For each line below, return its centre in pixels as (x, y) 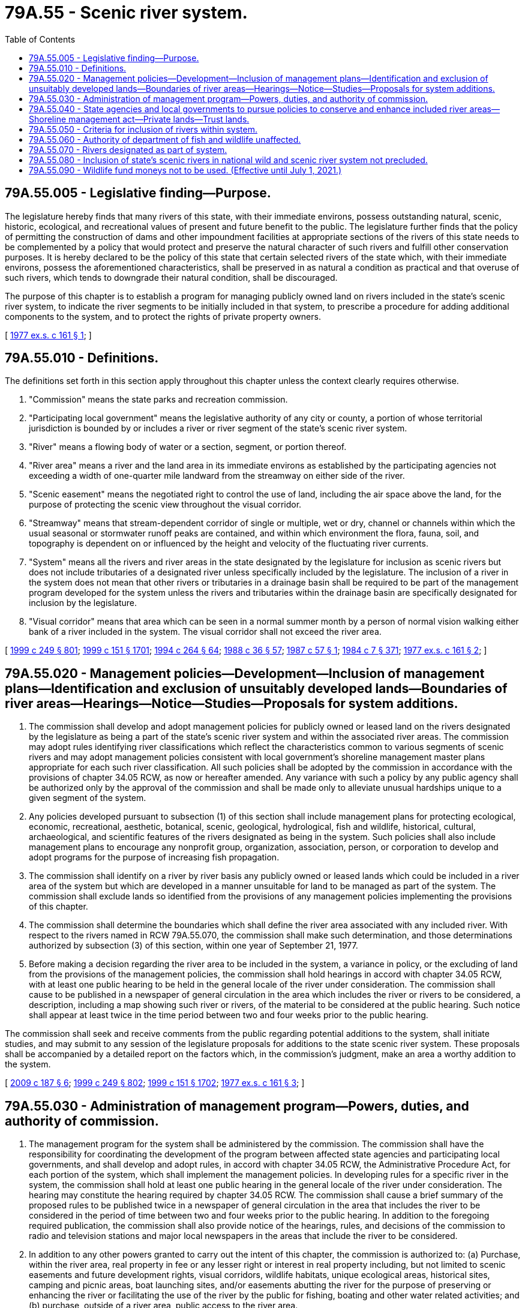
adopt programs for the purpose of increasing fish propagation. (154, 857)
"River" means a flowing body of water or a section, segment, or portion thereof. (188, 447)
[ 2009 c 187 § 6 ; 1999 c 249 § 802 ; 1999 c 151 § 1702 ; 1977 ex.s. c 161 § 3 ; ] (155, 1083)
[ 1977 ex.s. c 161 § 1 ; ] (48, 335)
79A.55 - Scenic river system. (126, 13)
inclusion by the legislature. (83, 603)
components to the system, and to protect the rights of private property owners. (163, 316)
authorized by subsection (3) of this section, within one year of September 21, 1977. (193, 946)
